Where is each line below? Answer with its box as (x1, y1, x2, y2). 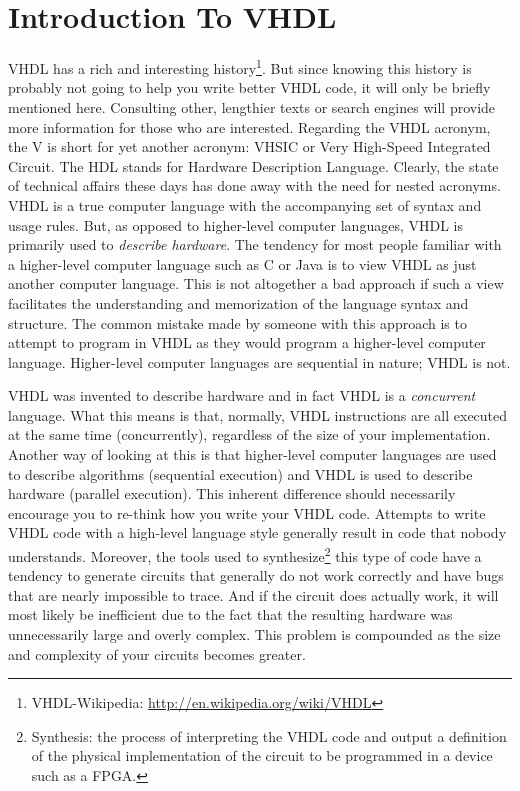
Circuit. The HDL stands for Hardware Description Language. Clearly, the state (8, 155, 499, 176)
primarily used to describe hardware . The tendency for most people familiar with (8, 234, 502, 255)
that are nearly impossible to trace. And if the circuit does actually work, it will (8, 584, 499, 605)
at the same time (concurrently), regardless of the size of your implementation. (8, 424, 491, 445)
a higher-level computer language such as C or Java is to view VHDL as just (8, 253, 477, 274)
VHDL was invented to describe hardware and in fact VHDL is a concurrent (8, 385, 476, 406)
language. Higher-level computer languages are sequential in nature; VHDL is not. (8, 351, 511, 372)
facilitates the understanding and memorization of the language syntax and (8, 292, 469, 313)
